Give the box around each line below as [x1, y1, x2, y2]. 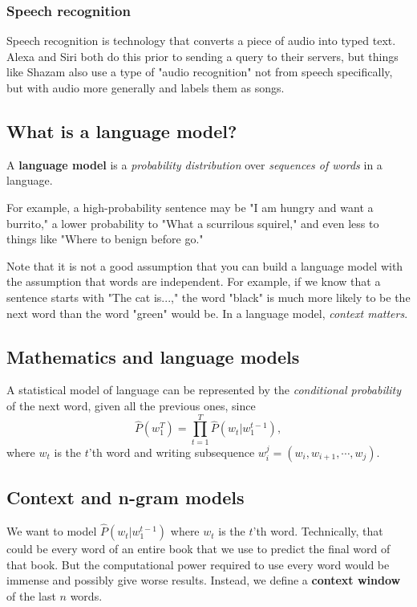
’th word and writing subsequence [88, 443, 255, 460]
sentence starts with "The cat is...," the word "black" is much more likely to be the [6, 288, 411, 305]
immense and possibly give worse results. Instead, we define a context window [6, 572, 401, 589]
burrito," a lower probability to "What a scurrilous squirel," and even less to [6, 214, 379, 231]
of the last [6, 587, 56, 604]
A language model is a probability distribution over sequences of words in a [6, 156, 383, 173]
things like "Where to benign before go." [6, 230, 204, 247]
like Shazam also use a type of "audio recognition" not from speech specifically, [6, 63, 393, 80]
